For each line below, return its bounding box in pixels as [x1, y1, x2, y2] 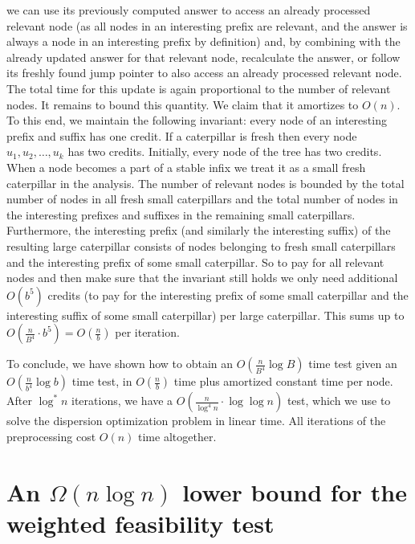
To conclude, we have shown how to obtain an [6, 355, 234, 372]
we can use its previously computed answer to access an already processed [6, 2, 371, 18]
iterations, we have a [71, 392, 173, 409]
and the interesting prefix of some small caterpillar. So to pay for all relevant [6, 253, 384, 270]
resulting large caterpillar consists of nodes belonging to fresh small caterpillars [6, 237, 396, 254]
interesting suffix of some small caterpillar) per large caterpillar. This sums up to [6, 306, 405, 323]
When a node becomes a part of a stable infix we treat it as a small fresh [6, 158, 366, 175]
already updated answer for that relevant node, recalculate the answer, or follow [6, 48, 401, 65]
